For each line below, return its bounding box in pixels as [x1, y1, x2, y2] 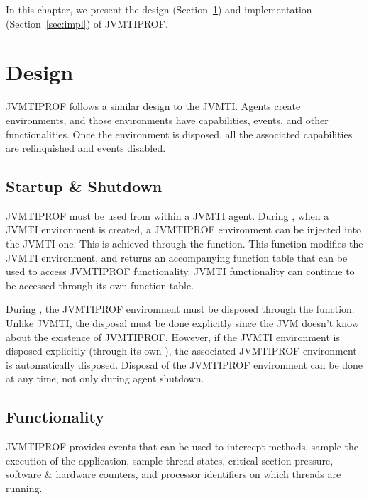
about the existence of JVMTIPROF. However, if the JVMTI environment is [6, 329, 340, 344]
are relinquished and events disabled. [6, 140, 166, 155]
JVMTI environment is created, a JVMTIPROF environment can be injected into [6, 222, 361, 237]
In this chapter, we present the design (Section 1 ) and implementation [6, 2, 312, 16]
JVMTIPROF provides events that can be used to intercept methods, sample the [6, 439, 359, 454]
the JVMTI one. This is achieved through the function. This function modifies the [6, 236, 363, 251]
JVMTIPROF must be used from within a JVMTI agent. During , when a [6, 208, 329, 223]
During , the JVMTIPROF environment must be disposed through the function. [6, 301, 355, 316]
